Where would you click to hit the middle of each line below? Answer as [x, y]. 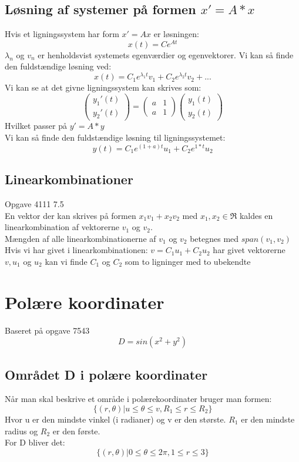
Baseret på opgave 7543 [47, 330]
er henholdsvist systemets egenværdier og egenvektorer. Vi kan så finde [166, 54]
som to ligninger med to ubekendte [188, 261]
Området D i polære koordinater [106, 374]
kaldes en [256, 215]
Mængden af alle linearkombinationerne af [80, 238]
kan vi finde [66, 261]
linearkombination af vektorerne [62, 227]
